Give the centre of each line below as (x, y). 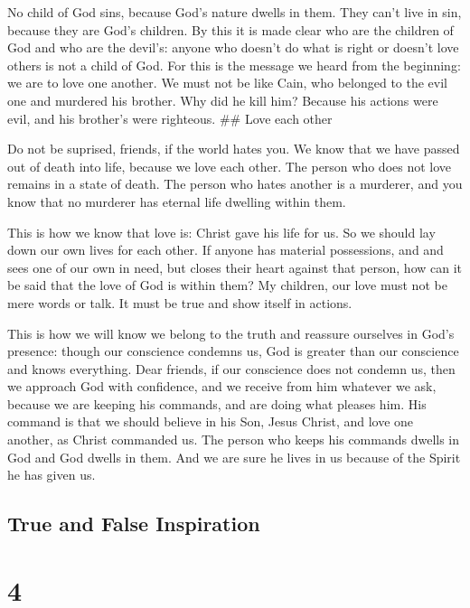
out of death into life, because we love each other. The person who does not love (230, 166)
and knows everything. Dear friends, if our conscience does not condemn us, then (231, 368)
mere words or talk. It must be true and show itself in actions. (180, 302)
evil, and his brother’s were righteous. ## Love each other (170, 118)
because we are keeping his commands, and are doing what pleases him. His (217, 403)
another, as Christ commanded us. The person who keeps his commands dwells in (234, 440)
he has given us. (52, 475)
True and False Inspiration (134, 524)
